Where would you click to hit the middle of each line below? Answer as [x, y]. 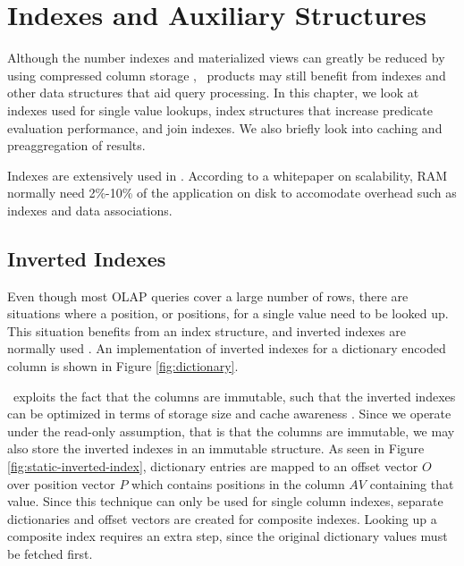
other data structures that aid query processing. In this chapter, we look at [213, 93]
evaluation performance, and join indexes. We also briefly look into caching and [225, 127]
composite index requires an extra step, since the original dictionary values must [228, 536]
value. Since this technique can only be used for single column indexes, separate [225, 501]
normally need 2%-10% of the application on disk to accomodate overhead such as [232, 193]
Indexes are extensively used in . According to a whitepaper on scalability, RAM [228, 175]
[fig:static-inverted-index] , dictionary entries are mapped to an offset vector [213, 466]
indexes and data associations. [90, 210]
